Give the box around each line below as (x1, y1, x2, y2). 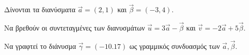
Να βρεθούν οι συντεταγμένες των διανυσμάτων (4, 22, 145, 33)
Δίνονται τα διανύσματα (4, 4, 76, 15)
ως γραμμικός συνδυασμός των (129, 40, 220, 51)
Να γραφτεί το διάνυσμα (4, 40, 76, 51)
